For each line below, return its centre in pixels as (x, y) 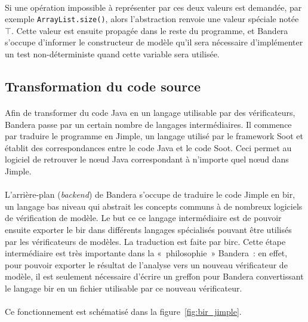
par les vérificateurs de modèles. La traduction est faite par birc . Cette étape (145, 241)
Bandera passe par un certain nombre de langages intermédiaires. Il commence (148, 124)
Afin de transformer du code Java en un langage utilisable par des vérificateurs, (150, 112)
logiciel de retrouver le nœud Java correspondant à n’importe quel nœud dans (147, 159)
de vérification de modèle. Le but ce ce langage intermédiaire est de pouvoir (143, 218)
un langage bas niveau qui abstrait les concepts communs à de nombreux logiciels (154, 206)
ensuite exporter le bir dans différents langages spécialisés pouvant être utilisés (148, 229)
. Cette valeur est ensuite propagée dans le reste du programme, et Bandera (150, 30)
